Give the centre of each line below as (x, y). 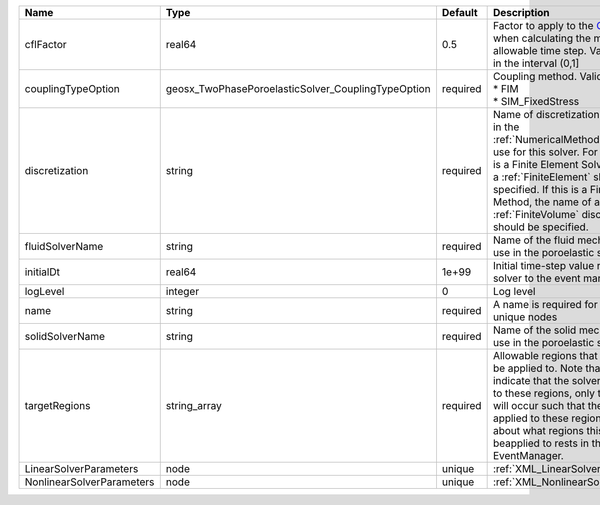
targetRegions (57, 405)
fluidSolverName (64, 246)
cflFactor (45, 44)
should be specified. (540, 227)
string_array (193, 405)
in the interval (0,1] (536, 63)
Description (521, 12)
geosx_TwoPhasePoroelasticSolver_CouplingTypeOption (298, 88)
